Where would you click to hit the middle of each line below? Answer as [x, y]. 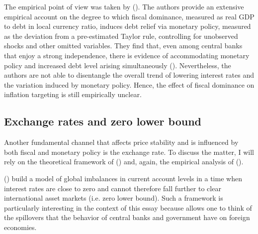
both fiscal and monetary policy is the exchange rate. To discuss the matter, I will [129, 152]
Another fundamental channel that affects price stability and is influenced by [121, 142]
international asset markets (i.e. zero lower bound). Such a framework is [114, 198]
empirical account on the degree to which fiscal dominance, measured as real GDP [129, 16]
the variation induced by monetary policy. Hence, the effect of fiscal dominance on [129, 84]
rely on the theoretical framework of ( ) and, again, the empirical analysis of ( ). [124, 162]
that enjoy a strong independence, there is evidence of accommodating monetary [127, 55]
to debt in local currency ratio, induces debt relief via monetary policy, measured [128, 26]
